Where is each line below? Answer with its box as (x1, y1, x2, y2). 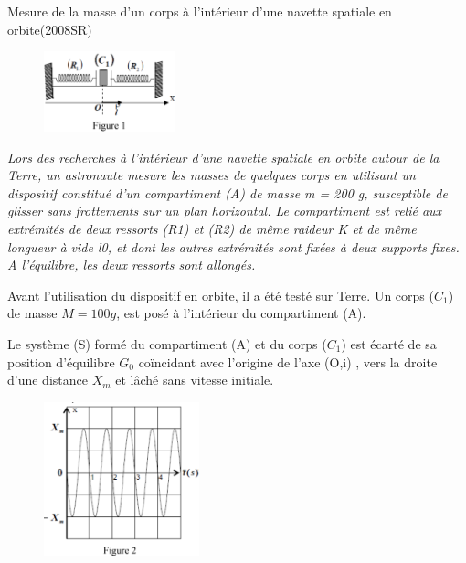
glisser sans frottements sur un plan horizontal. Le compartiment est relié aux (7, 201, 442, 220)
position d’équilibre (7, 352, 115, 371)
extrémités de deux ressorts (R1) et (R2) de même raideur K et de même (7, 219, 417, 239)
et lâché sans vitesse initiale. (115, 370, 274, 389)
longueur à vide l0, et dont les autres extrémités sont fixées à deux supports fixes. (7, 237, 460, 256)
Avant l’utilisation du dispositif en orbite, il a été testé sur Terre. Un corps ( (7, 285, 434, 304)
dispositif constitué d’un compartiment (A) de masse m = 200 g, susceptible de (7, 183, 448, 202)
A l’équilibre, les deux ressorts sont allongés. (7, 255, 256, 274)
